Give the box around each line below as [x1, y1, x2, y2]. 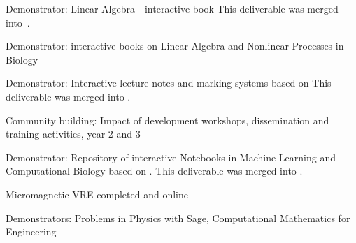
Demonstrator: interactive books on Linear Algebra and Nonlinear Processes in [6, 38, 344, 53]
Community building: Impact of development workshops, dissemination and [6, 112, 329, 127]
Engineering [6, 224, 57, 239]
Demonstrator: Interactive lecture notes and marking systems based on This [6, 75, 332, 90]
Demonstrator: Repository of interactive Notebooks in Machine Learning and [6, 149, 336, 164]
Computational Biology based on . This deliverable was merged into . [6, 163, 303, 178]
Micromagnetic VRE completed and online [6, 186, 188, 201]
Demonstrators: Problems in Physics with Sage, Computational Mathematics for [6, 210, 350, 225]
